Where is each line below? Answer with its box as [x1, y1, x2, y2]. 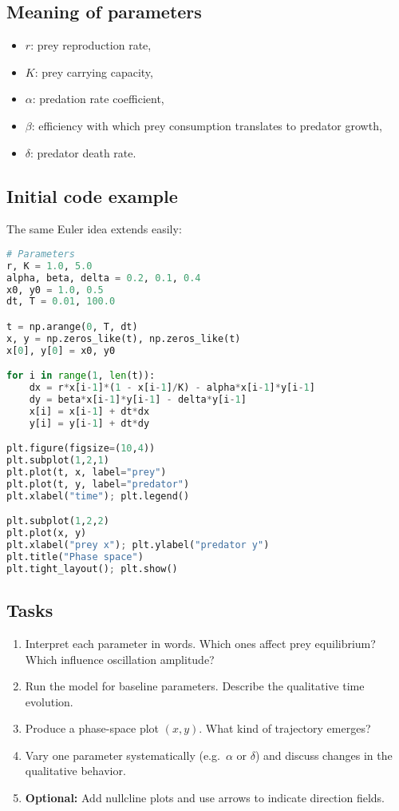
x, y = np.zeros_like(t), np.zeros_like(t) [6, 332, 241, 344]
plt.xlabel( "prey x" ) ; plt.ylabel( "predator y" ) [6, 539, 270, 551]
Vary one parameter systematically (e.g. [25, 746, 220, 763]
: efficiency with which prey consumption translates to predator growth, [31, 117, 382, 133]
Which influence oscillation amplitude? [25, 650, 215, 667]
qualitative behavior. [25, 762, 126, 779]
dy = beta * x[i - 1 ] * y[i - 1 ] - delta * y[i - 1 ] [29, 394, 247, 406]
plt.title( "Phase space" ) [6, 551, 144, 563]
